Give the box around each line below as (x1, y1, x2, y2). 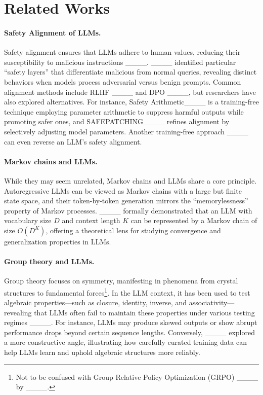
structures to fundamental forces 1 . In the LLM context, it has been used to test (4, 285, 250, 298)
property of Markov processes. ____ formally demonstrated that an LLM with (4, 205, 252, 216)
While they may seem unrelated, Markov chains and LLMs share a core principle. (4, 175, 257, 186)
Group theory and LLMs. (4, 256, 95, 267)
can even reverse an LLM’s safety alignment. (4, 136, 142, 147)
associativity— (189, 297, 235, 308)
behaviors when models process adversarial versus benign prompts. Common (4, 76, 241, 87)
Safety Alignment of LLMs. (4, 27, 101, 38)
